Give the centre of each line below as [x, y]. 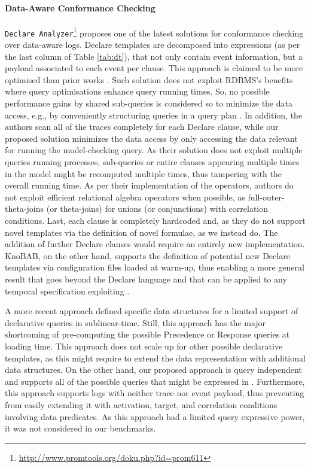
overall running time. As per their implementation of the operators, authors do [149, 185]
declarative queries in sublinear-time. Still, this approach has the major [135, 322]
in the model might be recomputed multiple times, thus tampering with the [144, 173]
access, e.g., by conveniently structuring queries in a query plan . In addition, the [154, 115]
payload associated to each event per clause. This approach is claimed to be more [154, 68]
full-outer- [266, 197]
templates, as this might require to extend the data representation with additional [155, 358]
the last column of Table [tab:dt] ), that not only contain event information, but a [154, 56]
